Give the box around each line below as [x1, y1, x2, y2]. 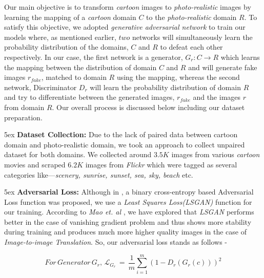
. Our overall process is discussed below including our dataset [52, 101, 245, 112]
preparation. [4, 112, 43, 122]
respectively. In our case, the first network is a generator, [4, 51, 183, 62]
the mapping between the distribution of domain [4, 61, 157, 72]
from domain [4, 101, 45, 112]
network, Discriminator [4, 81, 77, 92]
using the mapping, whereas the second [116, 72, 240, 82]
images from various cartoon [171, 149, 260, 160]
